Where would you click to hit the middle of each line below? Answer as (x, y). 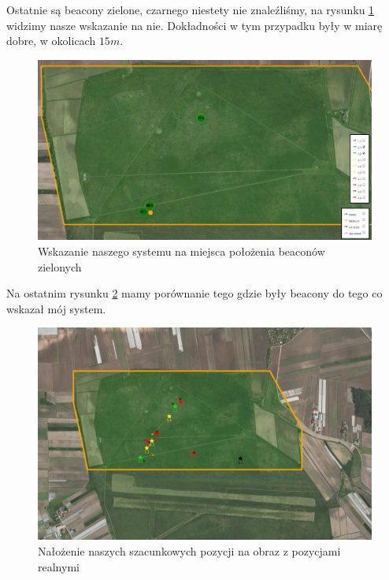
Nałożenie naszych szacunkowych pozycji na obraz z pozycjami (189, 551)
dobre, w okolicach (51, 41)
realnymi (59, 566)
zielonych (60, 266)
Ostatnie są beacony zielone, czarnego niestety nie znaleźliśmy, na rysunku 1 (191, 9)
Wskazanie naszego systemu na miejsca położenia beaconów (182, 251)
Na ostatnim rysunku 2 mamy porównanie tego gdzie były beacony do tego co (194, 293)
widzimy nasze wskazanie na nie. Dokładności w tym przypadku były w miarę (194, 25)
